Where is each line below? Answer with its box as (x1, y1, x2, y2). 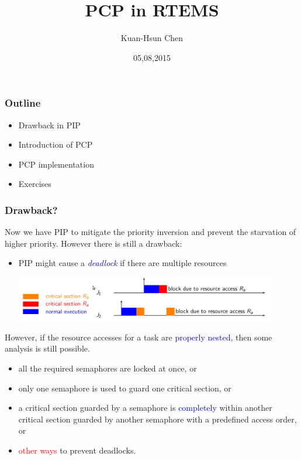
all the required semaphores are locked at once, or (18, 362, 197, 374)
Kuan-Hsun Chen (120, 32, 184, 44)
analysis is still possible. (5, 342, 90, 355)
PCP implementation (18, 158, 94, 170)
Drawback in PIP (18, 118, 81, 131)
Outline (5, 96, 41, 110)
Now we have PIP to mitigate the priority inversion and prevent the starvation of (5, 226, 296, 238)
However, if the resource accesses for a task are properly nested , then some (5, 330, 272, 343)
